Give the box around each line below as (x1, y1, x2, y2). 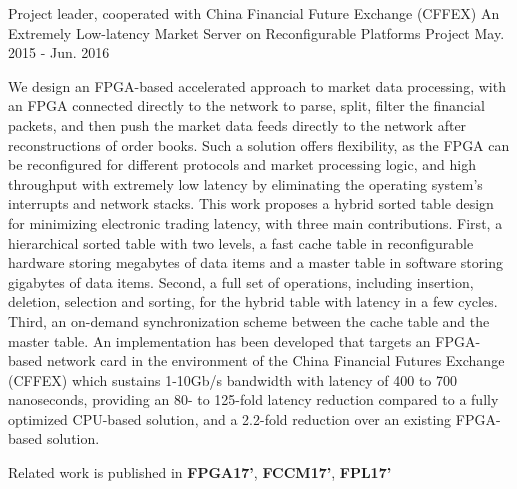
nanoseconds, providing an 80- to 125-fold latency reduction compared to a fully (8, 389, 499, 410)
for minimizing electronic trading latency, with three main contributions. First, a (8, 212, 503, 233)
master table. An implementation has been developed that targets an (8, 330, 431, 351)
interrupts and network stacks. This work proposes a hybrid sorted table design (8, 193, 494, 214)
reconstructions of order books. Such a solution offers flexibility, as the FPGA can (8, 134, 510, 155)
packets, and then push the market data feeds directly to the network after (8, 114, 467, 135)
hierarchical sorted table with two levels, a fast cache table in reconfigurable (8, 232, 474, 253)
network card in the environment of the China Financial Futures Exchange (46, 350, 505, 371)
